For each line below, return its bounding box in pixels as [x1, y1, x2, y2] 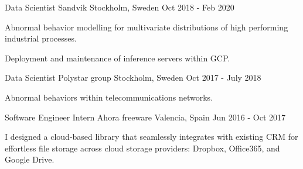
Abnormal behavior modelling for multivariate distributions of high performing [5, 20, 288, 33]
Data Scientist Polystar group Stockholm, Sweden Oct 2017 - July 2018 [5, 71, 261, 84]
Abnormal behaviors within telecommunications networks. [5, 91, 213, 103]
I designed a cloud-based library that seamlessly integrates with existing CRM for [5, 130, 298, 143]
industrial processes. [5, 32, 77, 44]
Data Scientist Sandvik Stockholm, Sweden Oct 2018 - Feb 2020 [5, 1, 234, 13]
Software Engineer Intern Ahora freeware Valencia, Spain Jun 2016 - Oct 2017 [5, 111, 286, 123]
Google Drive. [5, 153, 55, 165]
